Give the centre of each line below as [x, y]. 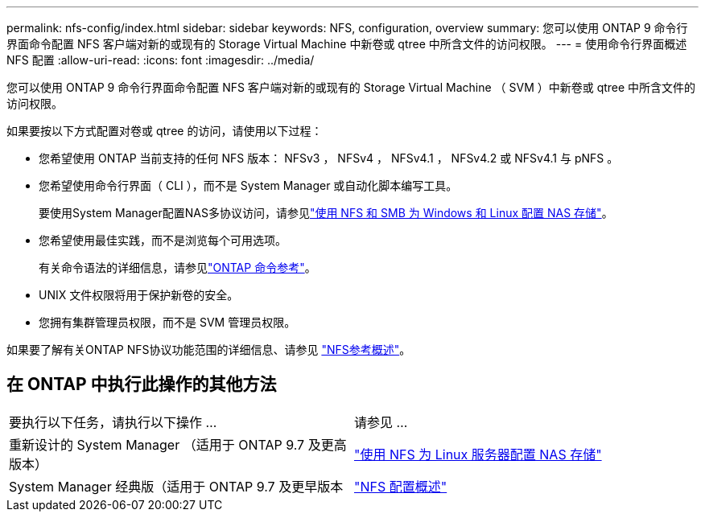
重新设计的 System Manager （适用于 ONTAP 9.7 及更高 [178, 444]
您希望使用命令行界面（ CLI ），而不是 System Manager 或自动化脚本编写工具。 [248, 185]
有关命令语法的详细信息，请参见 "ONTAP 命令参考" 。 [177, 267]
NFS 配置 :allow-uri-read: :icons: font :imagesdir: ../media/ [161, 60]
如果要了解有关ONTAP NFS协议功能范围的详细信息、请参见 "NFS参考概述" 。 [209, 349]
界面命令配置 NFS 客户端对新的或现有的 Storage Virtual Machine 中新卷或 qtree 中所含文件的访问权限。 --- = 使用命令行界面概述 [347, 44]
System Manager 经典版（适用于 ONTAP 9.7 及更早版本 [176, 486]
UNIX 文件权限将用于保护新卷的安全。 [139, 295]
